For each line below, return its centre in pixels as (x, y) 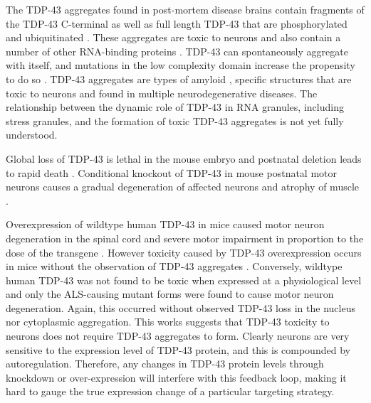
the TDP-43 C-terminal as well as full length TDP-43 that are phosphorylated (177, 23)
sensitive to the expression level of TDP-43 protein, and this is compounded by (178, 349)
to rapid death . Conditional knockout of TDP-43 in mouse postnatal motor (172, 172)
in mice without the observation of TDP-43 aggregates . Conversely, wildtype (174, 266)
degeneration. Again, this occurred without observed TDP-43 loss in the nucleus (181, 307)
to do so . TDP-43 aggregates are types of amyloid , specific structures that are (179, 79)
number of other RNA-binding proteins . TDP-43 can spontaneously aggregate (177, 51)
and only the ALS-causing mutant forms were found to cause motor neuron (170, 294)
